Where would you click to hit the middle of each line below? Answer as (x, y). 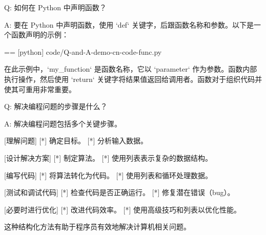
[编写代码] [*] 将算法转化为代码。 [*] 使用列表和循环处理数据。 (108, 175)
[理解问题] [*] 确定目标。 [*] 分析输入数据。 (76, 141)
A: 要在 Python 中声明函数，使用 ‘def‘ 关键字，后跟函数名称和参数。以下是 (129, 24)
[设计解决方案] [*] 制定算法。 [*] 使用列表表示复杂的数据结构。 (108, 157)
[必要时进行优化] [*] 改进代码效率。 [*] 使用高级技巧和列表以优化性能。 (122, 209)
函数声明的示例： (40, 35)
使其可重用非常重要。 (40, 89)
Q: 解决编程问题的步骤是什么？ (56, 106)
